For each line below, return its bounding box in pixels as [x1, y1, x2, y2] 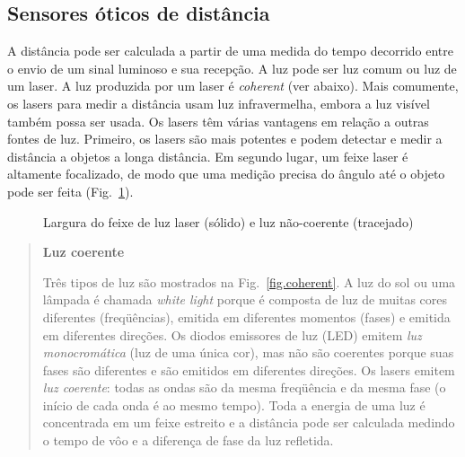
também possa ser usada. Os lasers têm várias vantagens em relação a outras [7, 111, 429, 130]
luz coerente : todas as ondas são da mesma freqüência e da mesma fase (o [42, 378, 446, 397]
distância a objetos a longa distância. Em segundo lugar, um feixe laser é [7, 146, 408, 165]
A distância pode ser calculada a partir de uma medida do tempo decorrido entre [7, 41, 453, 60]
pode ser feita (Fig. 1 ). [7, 181, 134, 200]
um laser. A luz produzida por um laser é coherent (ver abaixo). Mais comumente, [7, 76, 459, 95]
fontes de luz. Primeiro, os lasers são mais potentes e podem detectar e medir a [7, 129, 443, 148]
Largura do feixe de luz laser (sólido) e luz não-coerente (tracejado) [43, 212, 414, 231]
